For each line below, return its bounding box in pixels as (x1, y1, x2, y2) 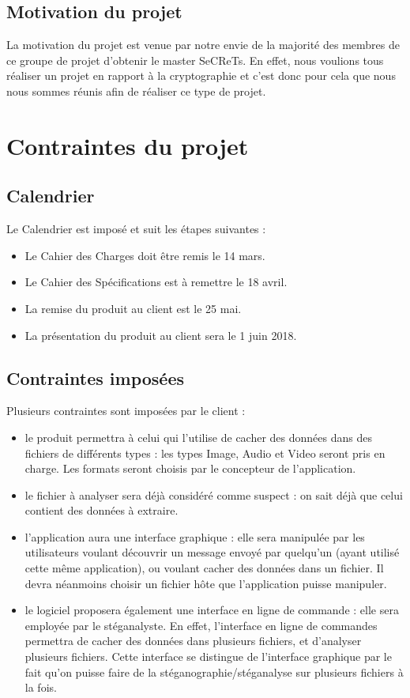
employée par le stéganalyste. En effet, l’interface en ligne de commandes (24, 617, 378, 633)
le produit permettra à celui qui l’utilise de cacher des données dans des (24, 428, 372, 445)
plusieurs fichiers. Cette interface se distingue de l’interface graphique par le (24, 648, 392, 665)
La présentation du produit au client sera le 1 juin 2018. (24, 326, 297, 343)
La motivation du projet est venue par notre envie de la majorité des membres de (6, 36, 400, 53)
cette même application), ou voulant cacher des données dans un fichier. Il (24, 560, 384, 576)
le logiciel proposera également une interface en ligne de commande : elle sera (24, 602, 399, 618)
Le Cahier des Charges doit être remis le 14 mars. (24, 247, 265, 263)
